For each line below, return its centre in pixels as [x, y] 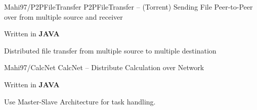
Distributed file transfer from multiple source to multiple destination [110, 50]
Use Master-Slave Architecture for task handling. [80, 101]
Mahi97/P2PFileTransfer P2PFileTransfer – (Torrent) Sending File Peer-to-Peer [128, 7]
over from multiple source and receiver [63, 16]
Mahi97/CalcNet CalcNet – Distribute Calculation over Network [104, 67]
